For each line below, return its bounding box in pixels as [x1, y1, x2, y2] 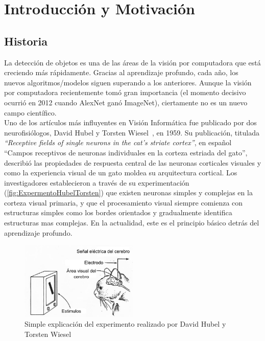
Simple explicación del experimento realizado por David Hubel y [25, 319, 226, 329]
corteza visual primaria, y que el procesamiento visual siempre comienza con [4, 197, 243, 208]
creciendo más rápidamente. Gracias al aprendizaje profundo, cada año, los [4, 67, 238, 78]
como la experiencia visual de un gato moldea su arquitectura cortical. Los [4, 167, 237, 178]
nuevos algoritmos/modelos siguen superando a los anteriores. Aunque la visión [4, 77, 252, 87]
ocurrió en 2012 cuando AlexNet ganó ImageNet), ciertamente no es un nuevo [4, 97, 248, 107]
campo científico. [4, 107, 57, 118]
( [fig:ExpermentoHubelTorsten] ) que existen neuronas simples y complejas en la [4, 187, 253, 198]
